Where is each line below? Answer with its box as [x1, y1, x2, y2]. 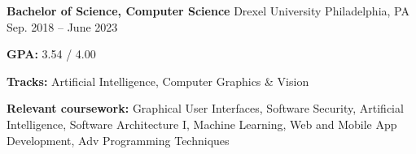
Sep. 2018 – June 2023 [7, 18, 118, 35]
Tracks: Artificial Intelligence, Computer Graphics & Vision [7, 72, 309, 89]
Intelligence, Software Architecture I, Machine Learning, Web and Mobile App [7, 115, 397, 132]
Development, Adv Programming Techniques [7, 131, 230, 148]
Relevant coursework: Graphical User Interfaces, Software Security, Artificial [7, 100, 404, 117]
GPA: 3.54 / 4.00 [7, 45, 96, 62]
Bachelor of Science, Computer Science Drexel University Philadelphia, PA [7, 2, 409, 19]
